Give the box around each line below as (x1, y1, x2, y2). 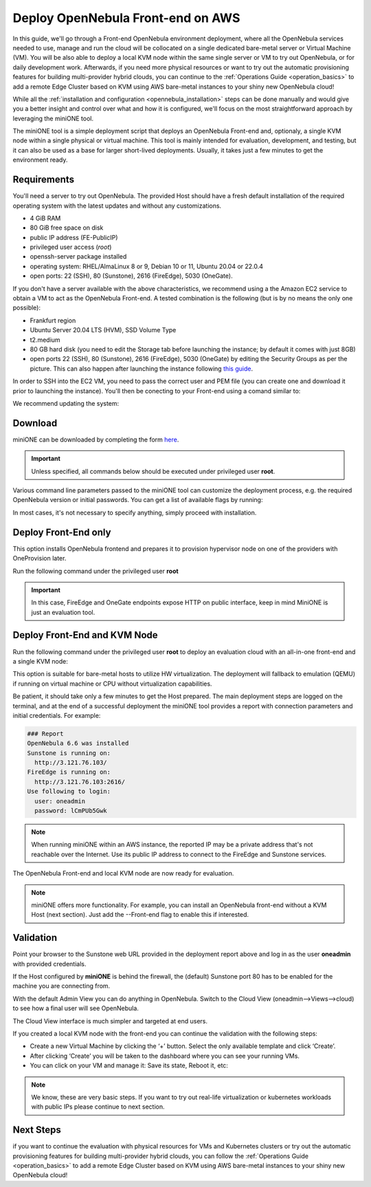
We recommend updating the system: (12, 399, 120, 407)
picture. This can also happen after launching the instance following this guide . (30, 364, 254, 373)
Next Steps (12, 1124, 61, 1136)
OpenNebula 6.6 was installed (27, 739, 129, 748)
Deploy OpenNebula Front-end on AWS (12, 10, 240, 25)
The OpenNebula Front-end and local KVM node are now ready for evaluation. (12, 869, 234, 878)
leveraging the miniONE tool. (12, 114, 94, 122)
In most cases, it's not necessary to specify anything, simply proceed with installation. (12, 508, 257, 516)
